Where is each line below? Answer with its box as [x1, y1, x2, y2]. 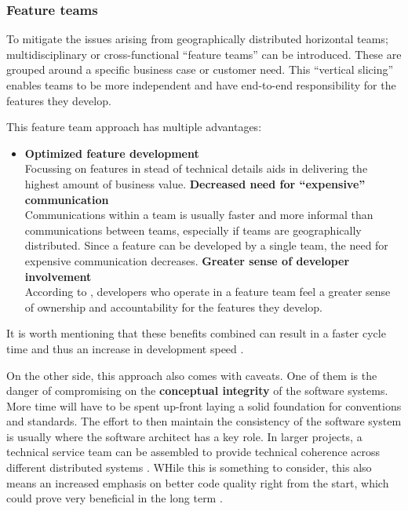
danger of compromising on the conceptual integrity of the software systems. [6, 382, 388, 399]
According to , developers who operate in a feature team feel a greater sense [24, 283, 391, 300]
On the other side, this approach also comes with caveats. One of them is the [6, 367, 377, 383]
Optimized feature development [24, 144, 199, 161]
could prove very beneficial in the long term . [6, 490, 223, 506]
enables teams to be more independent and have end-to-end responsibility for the [6, 77, 396, 93]
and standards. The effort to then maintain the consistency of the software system [6, 413, 402, 429]
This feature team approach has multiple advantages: [6, 119, 262, 135]
